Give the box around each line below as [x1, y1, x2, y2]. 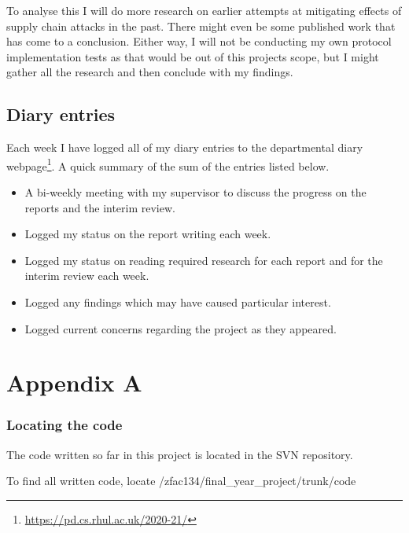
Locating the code [6, 415, 123, 435]
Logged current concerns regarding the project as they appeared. [24, 320, 337, 336]
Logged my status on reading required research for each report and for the [24, 252, 383, 268]
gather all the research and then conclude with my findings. [6, 64, 293, 80]
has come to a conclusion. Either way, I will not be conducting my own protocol [6, 33, 392, 50]
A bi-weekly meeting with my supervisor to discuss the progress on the [24, 184, 367, 200]
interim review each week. [24, 267, 149, 284]
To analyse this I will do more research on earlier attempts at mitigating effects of [6, 2, 402, 18]
